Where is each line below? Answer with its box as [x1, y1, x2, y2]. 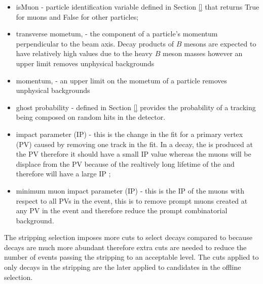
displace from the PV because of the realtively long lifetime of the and [16, 158, 235, 169]
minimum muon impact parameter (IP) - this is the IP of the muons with [16, 185, 245, 196]
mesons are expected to [183, 38, 256, 49]
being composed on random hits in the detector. [16, 112, 166, 122]
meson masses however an [162, 48, 243, 59]
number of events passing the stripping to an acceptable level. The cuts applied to [4, 252, 259, 262]
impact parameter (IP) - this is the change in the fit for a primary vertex [16, 128, 243, 139]
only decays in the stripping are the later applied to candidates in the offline [4, 262, 241, 272]
